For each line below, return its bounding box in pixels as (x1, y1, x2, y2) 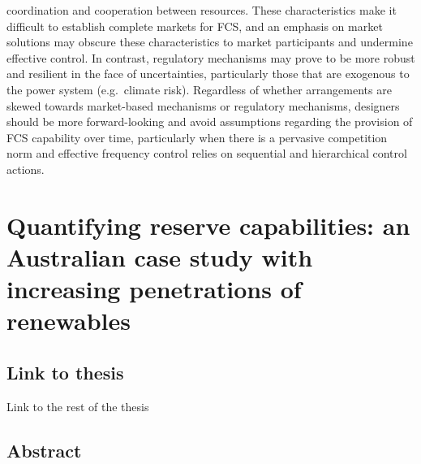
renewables (6, 304, 131, 337)
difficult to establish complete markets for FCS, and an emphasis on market (6, 17, 383, 34)
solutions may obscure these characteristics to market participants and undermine (6, 33, 413, 50)
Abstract (6, 437, 82, 462)
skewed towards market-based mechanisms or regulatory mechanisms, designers (6, 97, 400, 114)
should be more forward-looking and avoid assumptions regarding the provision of (6, 113, 413, 130)
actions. (6, 160, 45, 177)
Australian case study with (6, 240, 313, 273)
